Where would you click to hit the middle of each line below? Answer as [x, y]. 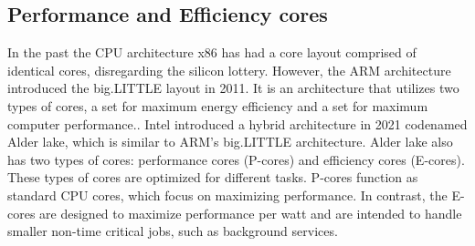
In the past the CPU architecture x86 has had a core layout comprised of [212, 52]
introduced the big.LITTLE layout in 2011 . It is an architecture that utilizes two [233, 88]
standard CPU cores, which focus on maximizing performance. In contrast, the [227, 195]
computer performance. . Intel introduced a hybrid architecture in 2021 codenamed [237, 123]
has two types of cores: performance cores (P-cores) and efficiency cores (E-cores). [236, 159]
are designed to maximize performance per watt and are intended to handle [251, 213]
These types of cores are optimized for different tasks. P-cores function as [213, 177]
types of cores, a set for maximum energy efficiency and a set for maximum [218, 105]
